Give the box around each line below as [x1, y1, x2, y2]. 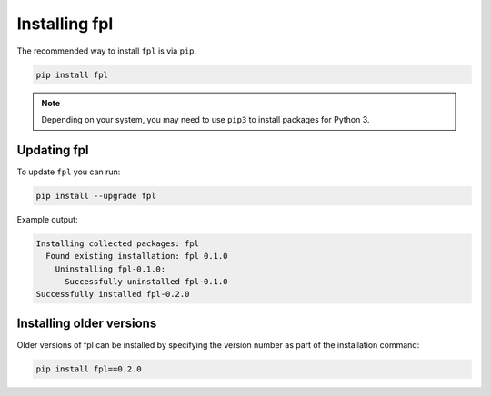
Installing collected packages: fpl [35, 238, 200, 249]
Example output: [16, 213, 78, 224]
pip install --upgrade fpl [35, 191, 156, 201]
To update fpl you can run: [16, 166, 121, 177]
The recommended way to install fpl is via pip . [16, 45, 197, 56]
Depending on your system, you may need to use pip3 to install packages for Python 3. [41, 114, 370, 124]
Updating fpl [16, 142, 90, 158]
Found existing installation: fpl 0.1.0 [45, 251, 228, 262]
